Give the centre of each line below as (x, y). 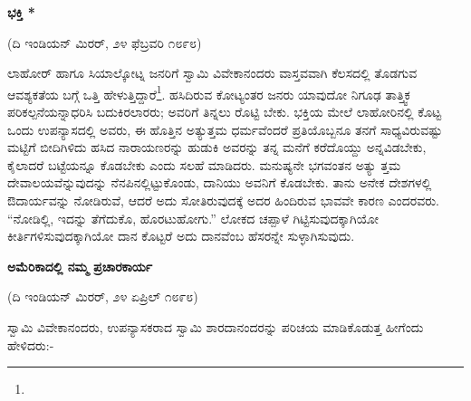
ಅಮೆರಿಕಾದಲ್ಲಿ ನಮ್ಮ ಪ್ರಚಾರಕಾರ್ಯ (80, 266)
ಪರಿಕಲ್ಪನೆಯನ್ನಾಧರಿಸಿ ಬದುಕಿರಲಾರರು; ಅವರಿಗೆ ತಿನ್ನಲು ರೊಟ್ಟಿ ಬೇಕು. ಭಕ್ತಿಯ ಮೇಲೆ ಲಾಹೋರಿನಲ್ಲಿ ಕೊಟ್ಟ (225, 112)
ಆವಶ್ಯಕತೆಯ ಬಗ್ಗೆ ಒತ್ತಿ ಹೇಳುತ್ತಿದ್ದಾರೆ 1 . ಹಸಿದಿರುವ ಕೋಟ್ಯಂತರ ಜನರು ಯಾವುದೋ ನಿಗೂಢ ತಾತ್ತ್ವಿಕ (209, 92)
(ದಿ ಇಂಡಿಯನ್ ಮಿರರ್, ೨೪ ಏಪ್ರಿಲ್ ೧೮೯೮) (103, 296)
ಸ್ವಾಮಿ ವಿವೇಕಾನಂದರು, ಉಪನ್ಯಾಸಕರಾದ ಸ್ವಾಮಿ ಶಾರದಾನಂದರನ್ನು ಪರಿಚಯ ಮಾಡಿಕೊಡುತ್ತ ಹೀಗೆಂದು (216, 326)
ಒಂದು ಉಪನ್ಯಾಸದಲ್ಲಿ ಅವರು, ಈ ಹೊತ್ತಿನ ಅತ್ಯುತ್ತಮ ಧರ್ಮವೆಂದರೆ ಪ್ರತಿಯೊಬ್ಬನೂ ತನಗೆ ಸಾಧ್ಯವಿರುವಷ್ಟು (225, 129)
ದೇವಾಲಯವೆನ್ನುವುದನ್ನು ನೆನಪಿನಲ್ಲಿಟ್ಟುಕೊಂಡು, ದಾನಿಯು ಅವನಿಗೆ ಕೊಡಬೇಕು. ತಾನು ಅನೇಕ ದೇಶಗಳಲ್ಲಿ (220, 182)
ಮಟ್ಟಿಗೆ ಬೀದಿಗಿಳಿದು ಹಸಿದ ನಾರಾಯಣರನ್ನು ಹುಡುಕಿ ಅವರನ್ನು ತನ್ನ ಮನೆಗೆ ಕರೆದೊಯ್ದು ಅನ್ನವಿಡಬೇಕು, (217, 147)
